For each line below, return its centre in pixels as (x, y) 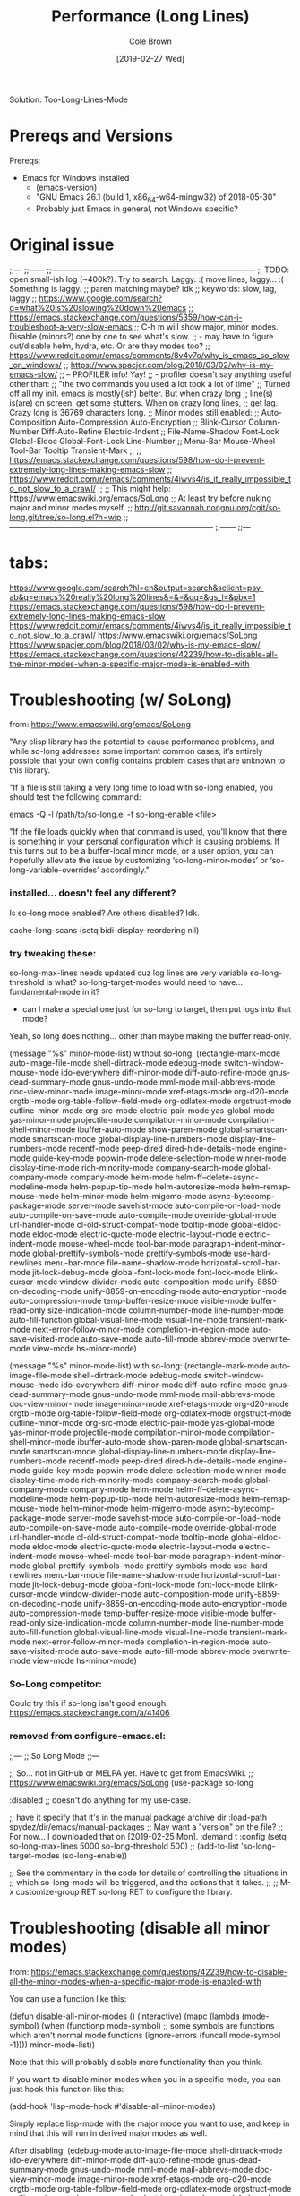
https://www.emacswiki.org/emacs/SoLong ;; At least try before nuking (140, 498)
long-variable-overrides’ (54, 870)
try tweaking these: (53, 953)
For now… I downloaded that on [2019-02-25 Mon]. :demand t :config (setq (148, 1836)
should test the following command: (75, 797)
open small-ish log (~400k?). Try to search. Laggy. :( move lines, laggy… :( (146, 279)
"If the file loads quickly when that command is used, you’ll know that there (148, 832)
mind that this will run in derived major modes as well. (108, 2132)
